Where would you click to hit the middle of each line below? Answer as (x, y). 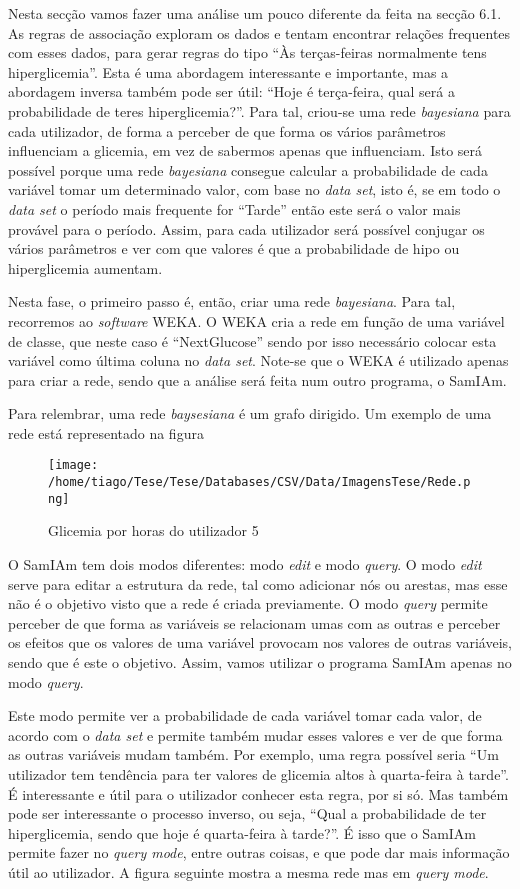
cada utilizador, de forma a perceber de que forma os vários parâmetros (227, 130)
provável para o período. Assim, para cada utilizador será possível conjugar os (246, 228)
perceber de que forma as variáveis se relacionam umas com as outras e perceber (254, 622)
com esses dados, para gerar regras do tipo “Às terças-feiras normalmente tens (247, 52)
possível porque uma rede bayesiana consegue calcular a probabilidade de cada (248, 169)
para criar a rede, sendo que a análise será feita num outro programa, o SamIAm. (257, 379)
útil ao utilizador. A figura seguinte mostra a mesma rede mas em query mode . (248, 871)
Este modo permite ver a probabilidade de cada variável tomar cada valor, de (245, 715)
